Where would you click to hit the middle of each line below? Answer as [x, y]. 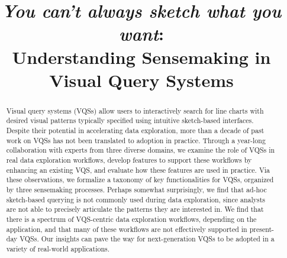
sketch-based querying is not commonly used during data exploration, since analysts [136, 199]
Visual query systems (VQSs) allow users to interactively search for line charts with [135, 110]
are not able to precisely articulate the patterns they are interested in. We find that [135, 209]
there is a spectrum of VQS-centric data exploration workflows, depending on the [131, 219]
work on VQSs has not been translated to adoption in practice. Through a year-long [136, 140]
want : [141, 34]
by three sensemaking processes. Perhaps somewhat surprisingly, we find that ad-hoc [136, 189]
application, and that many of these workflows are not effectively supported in [127, 229]
